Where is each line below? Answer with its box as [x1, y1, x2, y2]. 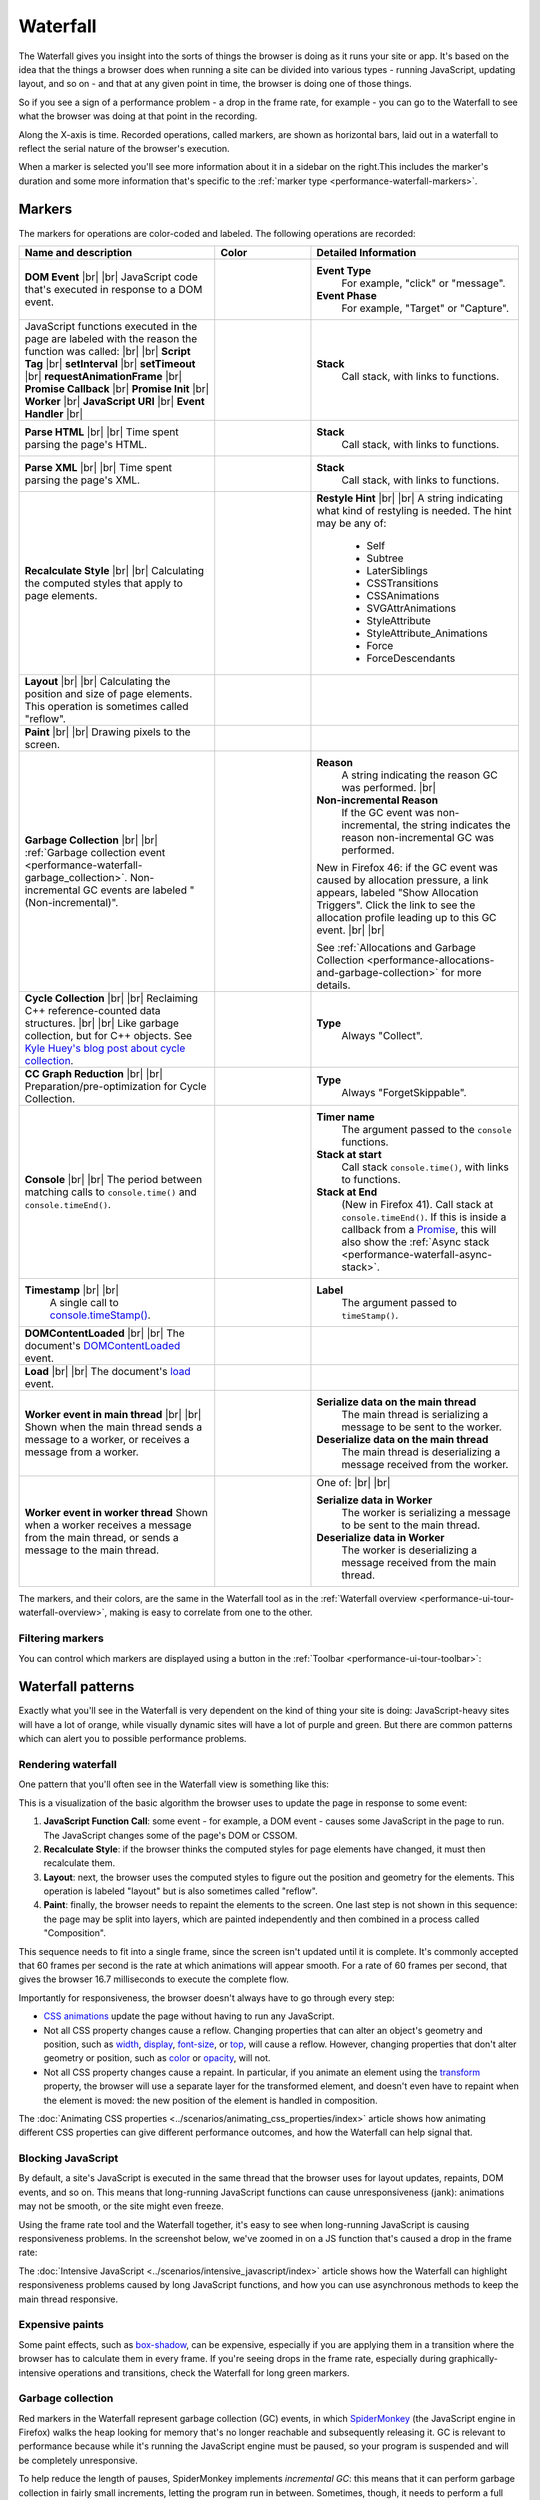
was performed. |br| [341, 780, 437, 794]
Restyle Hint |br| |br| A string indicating [316, 491, 504, 505]
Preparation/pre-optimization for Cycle [24, 1079, 207, 1093]
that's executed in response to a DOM [24, 282, 203, 296]
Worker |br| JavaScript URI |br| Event [24, 394, 205, 408]
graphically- [448, 2353, 499, 2365]
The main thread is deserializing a [341, 1445, 501, 1459]
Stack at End [316, 1185, 378, 1199]
